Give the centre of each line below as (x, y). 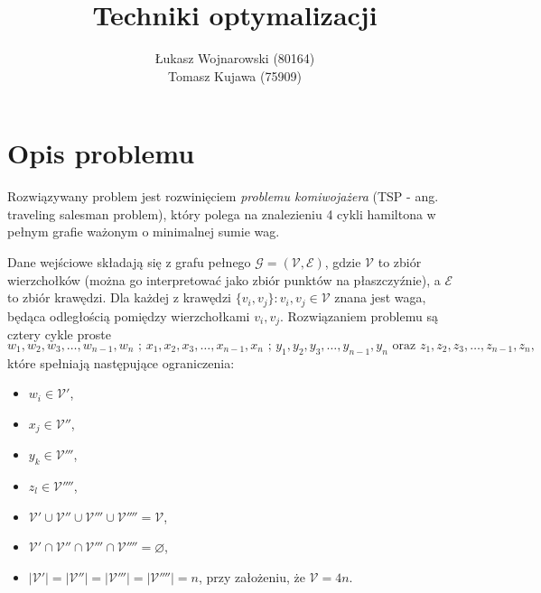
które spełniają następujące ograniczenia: (121, 362)
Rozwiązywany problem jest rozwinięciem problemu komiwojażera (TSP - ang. (223, 196)
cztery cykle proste (59, 334)
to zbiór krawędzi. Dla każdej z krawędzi (120, 297)
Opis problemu (101, 153)
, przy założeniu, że (252, 576)
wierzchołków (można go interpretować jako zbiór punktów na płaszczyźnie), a (224, 279)
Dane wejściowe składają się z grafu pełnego (129, 262)
